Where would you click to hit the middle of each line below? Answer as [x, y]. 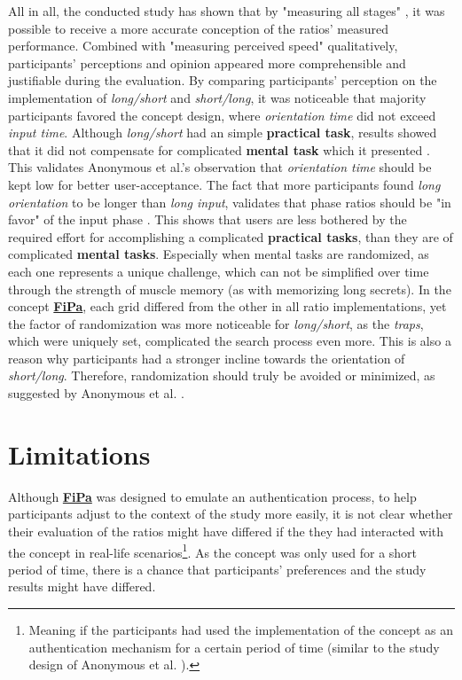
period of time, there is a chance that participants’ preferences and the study [217, 569]
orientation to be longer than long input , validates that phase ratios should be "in [230, 202]
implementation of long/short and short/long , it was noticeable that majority [217, 97]
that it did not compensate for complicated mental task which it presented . [219, 149]
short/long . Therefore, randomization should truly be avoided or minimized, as [222, 375]
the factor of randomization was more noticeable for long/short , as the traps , [216, 323]
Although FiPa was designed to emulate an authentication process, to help [212, 496]
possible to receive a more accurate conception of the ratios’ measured [199, 28]
